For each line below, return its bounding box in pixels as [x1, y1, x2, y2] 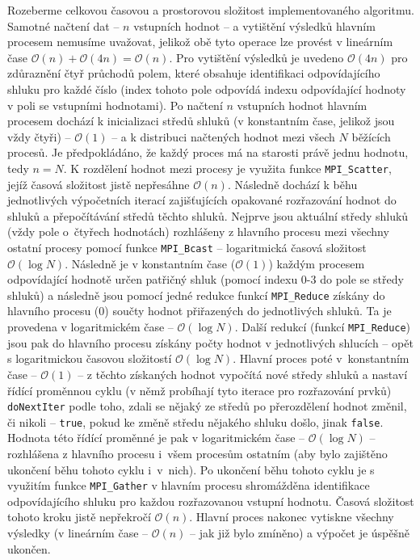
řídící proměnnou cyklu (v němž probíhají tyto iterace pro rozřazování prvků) [7, 381, 392, 398]
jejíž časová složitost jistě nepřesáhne [7, 175, 190, 192]
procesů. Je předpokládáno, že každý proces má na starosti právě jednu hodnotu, [7, 144, 409, 161]
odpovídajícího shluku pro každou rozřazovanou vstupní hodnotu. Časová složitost [7, 492, 414, 509]
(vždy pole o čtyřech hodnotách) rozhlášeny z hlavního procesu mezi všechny [7, 223, 389, 240]
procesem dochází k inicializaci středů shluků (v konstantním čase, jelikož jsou [7, 112, 395, 129]
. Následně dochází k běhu [227, 175, 358, 192]
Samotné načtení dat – [7, 17, 120, 34]
